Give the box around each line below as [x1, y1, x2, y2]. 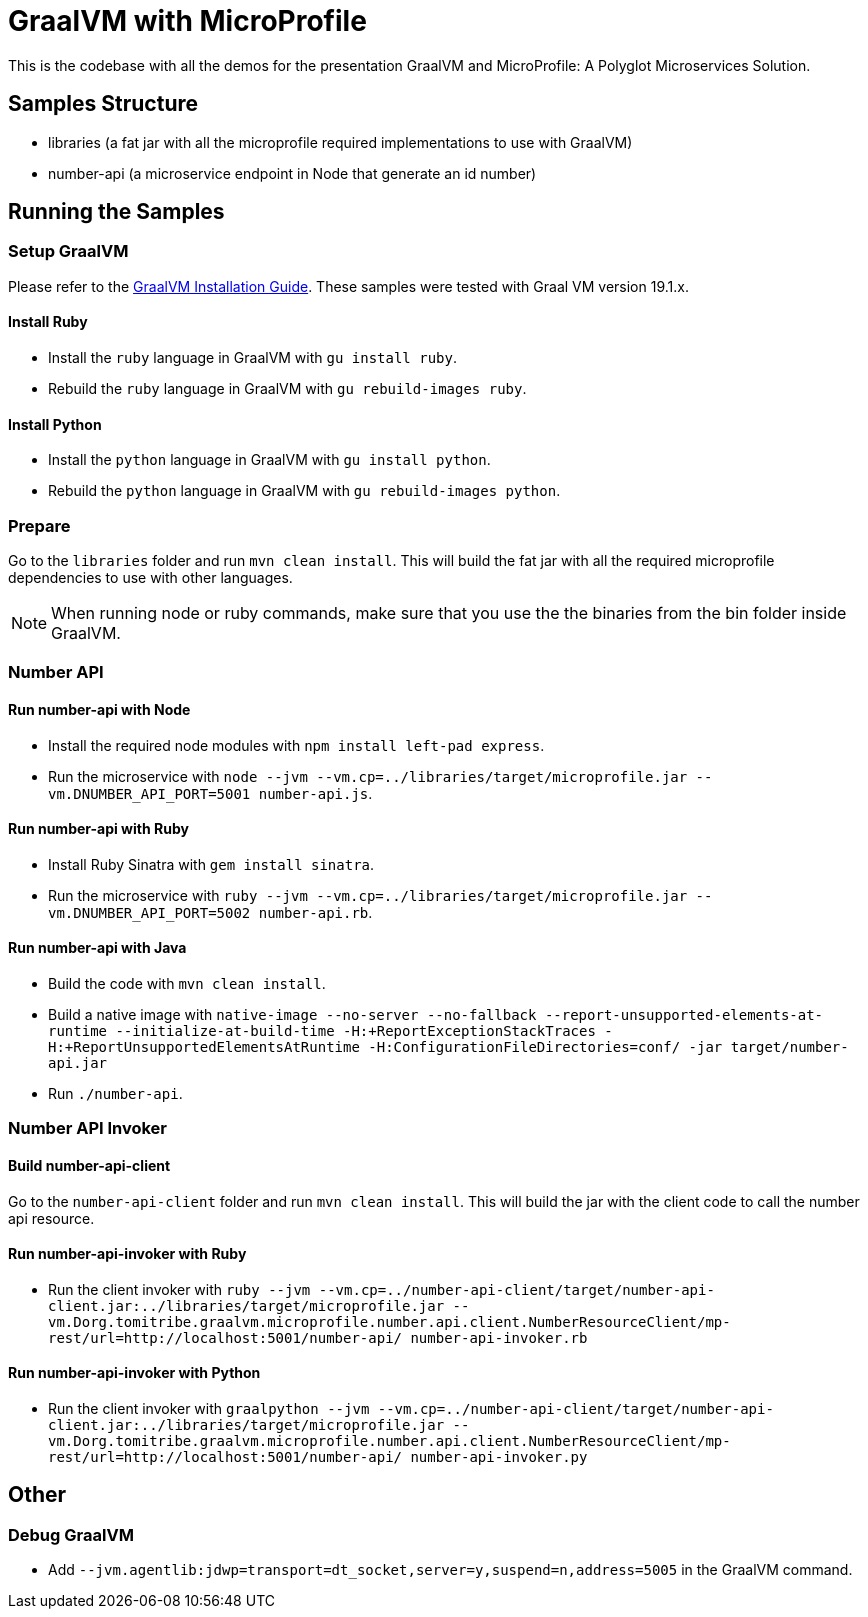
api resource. [8, 1209, 95, 1227]
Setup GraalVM [8, 241, 129, 262]
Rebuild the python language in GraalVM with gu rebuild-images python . [48, 482, 561, 500]
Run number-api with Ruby [8, 820, 189, 838]
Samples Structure [8, 91, 199, 117]
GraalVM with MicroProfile [8, 4, 367, 38]
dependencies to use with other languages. [8, 569, 293, 586]
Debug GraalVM [8, 1524, 134, 1545]
